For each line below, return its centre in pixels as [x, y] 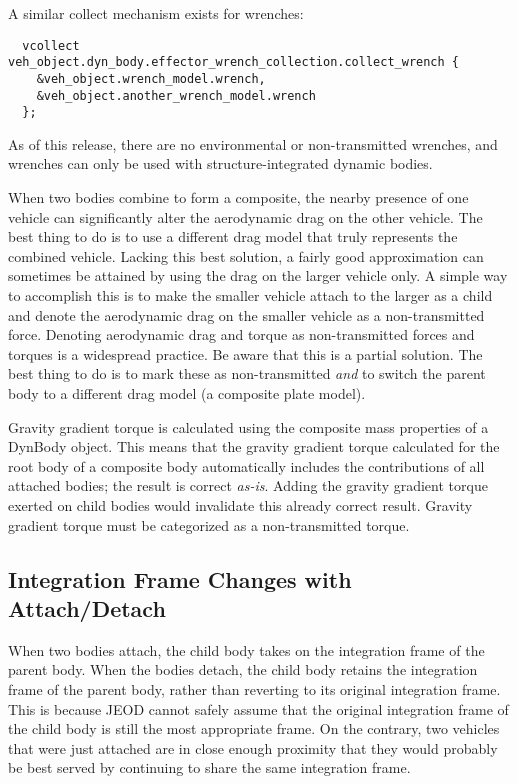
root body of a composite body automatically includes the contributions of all [246, 465]
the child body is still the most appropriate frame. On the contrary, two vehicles [254, 728]
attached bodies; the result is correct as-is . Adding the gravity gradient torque [248, 485]
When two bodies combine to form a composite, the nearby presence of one [238, 197]
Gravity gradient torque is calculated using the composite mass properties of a [248, 426]
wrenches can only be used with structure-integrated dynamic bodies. [220, 163]
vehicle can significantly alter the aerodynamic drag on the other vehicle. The [245, 216]
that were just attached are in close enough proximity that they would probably [253, 747]
